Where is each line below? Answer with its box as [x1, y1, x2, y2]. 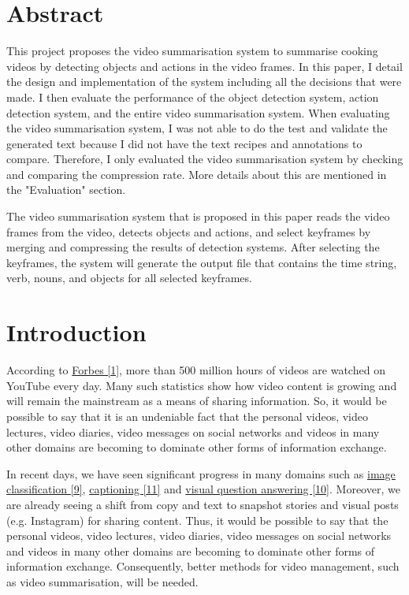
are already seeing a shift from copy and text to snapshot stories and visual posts [6, 496, 399, 512]
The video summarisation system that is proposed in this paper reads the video [6, 208, 390, 225]
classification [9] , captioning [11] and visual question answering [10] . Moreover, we [6, 481, 400, 497]
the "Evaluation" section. [6, 181, 126, 198]
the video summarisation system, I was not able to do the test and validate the [6, 120, 388, 136]
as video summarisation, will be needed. [6, 573, 199, 589]
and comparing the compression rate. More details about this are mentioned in [6, 165, 387, 182]
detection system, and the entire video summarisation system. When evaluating [6, 104, 390, 121]
